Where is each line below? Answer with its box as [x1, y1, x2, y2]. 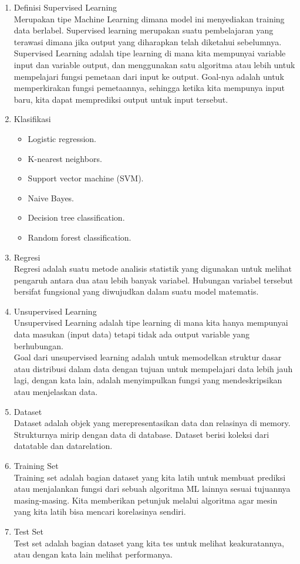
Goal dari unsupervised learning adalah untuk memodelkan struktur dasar [14, 351, 282, 363]
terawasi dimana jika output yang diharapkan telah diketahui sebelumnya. [14, 35, 282, 48]
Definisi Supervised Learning [14, 1, 117, 13]
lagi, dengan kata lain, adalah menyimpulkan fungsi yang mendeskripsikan [14, 374, 282, 386]
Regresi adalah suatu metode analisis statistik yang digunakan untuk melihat [14, 262, 292, 275]
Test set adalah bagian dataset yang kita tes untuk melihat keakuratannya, [14, 536, 284, 549]
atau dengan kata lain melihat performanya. [14, 548, 173, 560]
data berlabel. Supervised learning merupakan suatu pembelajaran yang [14, 24, 274, 36]
